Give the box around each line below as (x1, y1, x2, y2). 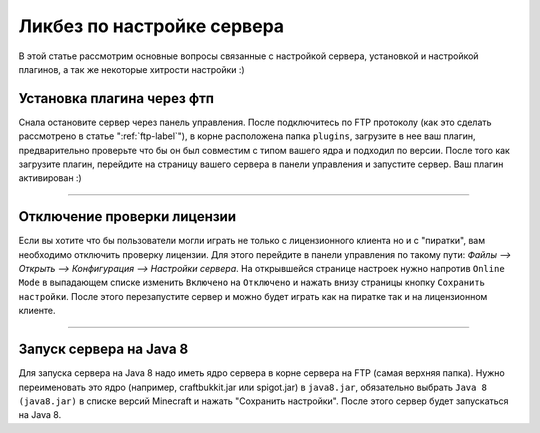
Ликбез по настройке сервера (18, 15, 285, 37)
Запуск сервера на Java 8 (18, 341, 189, 358)
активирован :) (18, 172, 82, 184)
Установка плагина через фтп (18, 90, 215, 107)
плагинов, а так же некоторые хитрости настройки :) (18, 63, 245, 75)
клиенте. (18, 305, 56, 317)
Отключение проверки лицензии (18, 208, 237, 225)
